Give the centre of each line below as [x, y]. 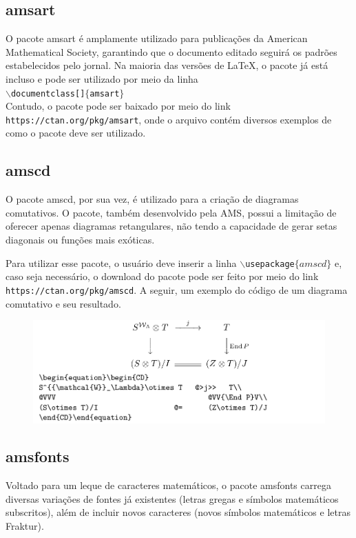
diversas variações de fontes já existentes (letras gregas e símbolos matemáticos [172, 498]
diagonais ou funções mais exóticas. [80, 240]
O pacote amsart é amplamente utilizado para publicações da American [157, 38]
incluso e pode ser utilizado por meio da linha [102, 78]
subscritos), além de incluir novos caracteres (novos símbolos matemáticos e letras [178, 512]
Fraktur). [25, 526]
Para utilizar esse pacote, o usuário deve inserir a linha [121, 262]
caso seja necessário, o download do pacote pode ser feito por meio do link [162, 276]
